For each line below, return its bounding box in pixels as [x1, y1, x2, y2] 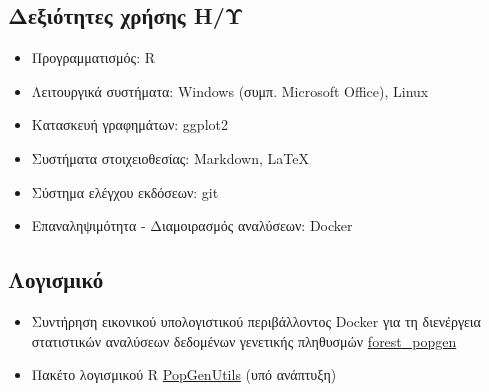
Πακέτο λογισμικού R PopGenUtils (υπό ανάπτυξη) [31, 364, 337, 385]
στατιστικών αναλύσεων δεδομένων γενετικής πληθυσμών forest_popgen [31, 330, 457, 351]
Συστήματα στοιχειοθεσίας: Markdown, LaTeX [31, 147, 309, 168]
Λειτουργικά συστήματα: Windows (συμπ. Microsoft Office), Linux [31, 80, 429, 101]
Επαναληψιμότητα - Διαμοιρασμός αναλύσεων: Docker [31, 215, 353, 236]
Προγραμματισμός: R [31, 47, 155, 68]
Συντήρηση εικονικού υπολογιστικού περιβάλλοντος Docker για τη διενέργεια [31, 310, 481, 331]
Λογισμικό [8, 264, 104, 295]
